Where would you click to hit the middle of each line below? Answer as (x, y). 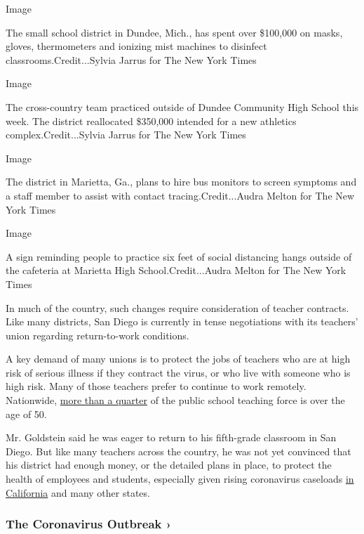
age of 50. (26, 413)
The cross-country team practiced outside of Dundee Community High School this (182, 106)
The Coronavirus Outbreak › (89, 524)
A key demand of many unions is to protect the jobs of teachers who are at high (178, 359)
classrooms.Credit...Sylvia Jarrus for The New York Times (131, 59)
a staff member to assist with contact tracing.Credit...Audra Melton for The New (180, 195)
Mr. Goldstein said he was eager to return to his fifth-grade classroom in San (171, 437)
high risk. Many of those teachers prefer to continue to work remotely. (156, 386)
